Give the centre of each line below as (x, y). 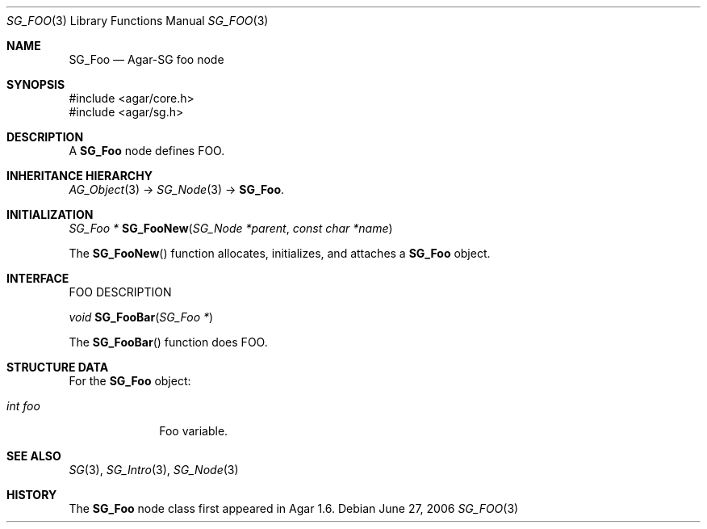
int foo (23, 406)
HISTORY (32, 495)
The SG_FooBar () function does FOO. (168, 342)
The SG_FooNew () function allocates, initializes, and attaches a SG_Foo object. (280, 253)
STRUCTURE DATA (58, 367)
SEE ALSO (34, 456)
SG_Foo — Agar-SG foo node (146, 59)
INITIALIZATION (50, 214)
